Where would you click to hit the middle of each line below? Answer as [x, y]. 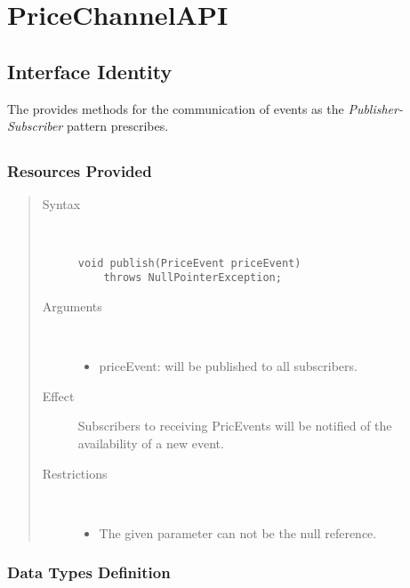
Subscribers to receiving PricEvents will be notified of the [235, 426]
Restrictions [75, 473]
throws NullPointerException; [193, 278]
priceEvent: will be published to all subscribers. [228, 366]
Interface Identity [90, 71]
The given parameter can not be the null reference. [238, 532]
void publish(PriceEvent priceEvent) [189, 263]
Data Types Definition [89, 572]
